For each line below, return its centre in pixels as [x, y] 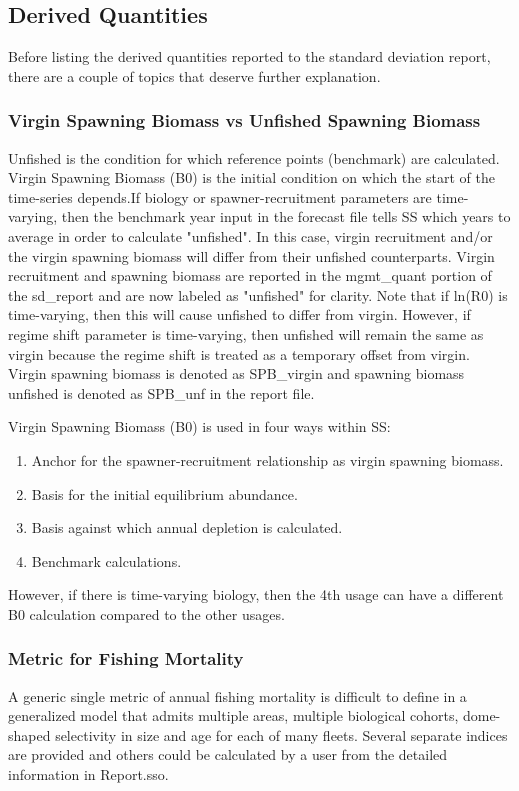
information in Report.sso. [88, 774]
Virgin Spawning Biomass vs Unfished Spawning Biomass [244, 120]
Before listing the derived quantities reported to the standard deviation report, [249, 56]
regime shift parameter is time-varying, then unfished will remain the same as [246, 333]
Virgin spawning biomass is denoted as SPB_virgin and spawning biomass [236, 373]
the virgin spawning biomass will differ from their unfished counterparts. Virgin [251, 255]
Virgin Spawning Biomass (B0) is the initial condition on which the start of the [251, 177]
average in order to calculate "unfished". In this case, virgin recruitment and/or [250, 235]
